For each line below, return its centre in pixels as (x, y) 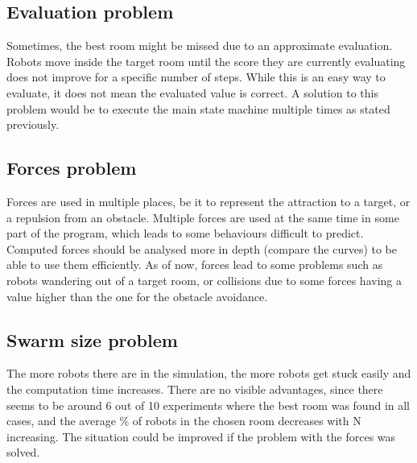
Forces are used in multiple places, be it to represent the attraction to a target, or (208, 201)
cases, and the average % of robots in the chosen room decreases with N (184, 421)
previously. (33, 124)
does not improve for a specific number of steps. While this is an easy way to (196, 77)
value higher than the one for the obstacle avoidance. (137, 296)
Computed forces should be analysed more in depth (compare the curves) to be (202, 248)
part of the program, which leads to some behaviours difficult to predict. (185, 233)
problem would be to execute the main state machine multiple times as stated (198, 108)
